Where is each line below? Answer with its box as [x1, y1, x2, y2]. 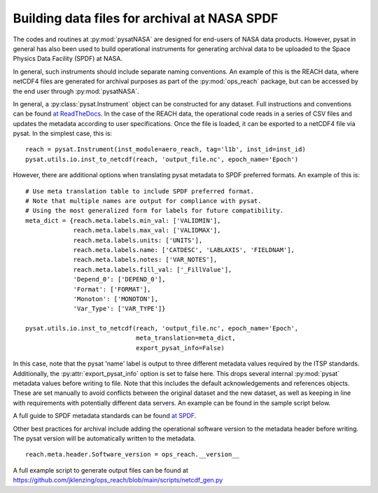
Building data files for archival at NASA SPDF [13, 11, 279, 26]
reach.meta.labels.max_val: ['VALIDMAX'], [73, 226, 221, 235]
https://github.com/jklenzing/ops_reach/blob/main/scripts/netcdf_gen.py [13, 476, 223, 485]
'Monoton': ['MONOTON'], [73, 295, 159, 303]
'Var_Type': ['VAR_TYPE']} [73, 305, 166, 313]
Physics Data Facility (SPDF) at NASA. [13, 55, 122, 63]
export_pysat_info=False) [135, 344, 225, 352]
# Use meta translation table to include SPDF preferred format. [25, 187, 255, 195]
